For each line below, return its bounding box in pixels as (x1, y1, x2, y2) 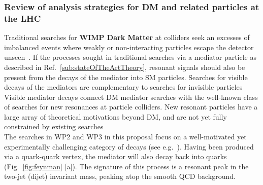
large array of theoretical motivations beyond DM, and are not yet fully (4, 111, 227, 122)
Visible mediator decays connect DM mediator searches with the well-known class (4, 91, 258, 102)
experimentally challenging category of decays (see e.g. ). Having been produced (4, 141, 254, 152)
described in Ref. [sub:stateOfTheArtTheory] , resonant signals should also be (4, 61, 245, 72)
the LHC (4, 12, 41, 24)
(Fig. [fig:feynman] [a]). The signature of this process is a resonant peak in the (4, 161, 249, 171)
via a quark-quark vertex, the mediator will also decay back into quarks (4, 151, 227, 162)
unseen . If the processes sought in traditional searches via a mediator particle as (4, 52, 257, 62)
